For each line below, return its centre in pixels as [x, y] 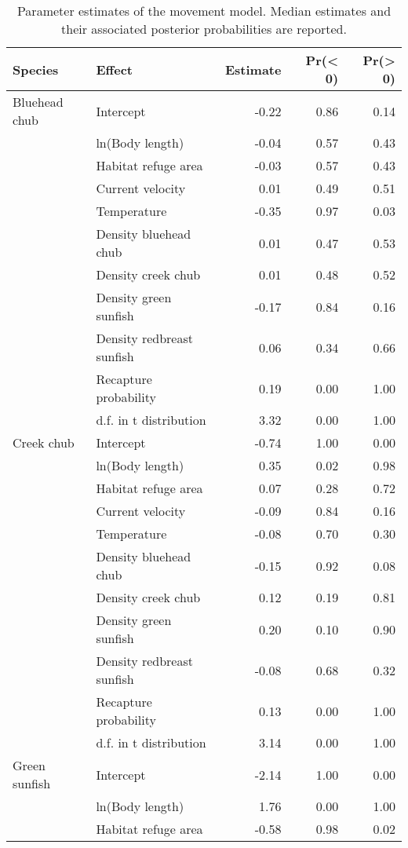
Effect [114, 69]
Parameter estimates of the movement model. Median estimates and [204, 11]
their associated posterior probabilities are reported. [204, 29]
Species [36, 69]
